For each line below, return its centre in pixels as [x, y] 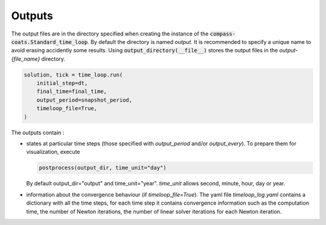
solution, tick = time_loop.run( [73, 75]
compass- [222, 34]
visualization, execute [53, 152]
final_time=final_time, [72, 91]
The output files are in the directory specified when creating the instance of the [110, 34]
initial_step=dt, [62, 83]
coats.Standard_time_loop [50, 42]
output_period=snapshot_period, [85, 100]
